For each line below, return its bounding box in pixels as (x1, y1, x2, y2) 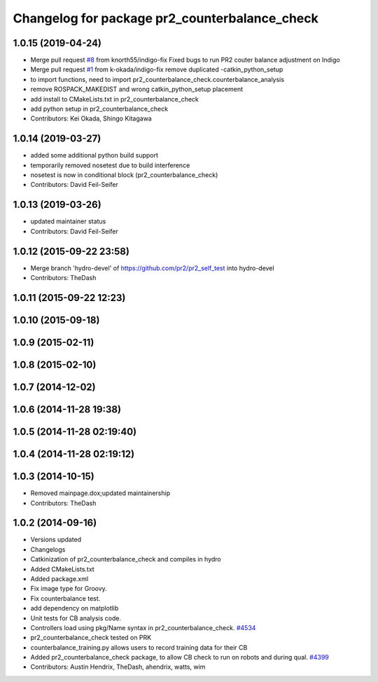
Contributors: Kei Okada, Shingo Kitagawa (30, 114, 152, 123)
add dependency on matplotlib (30, 604, 119, 613)
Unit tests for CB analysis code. (30, 613, 122, 622)
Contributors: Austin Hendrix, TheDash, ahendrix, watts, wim (30, 662, 206, 671)
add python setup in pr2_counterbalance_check (30, 105, 168, 113)
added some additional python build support (30, 151, 159, 160)
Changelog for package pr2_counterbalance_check (13, 11, 318, 26)
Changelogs (30, 545, 66, 553)
